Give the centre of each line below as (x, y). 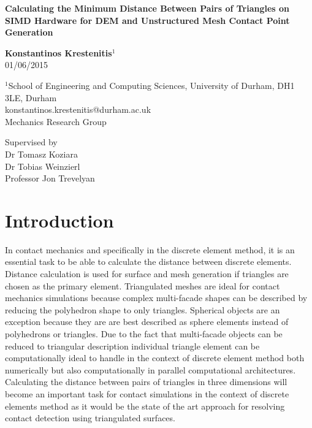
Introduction (59, 220)
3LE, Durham (31, 97)
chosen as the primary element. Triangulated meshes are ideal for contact (143, 285)
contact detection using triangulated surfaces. (90, 418)
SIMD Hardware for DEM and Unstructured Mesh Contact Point (147, 20)
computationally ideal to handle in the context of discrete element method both (155, 358)
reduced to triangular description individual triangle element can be (132, 346)
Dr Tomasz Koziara (41, 154)
